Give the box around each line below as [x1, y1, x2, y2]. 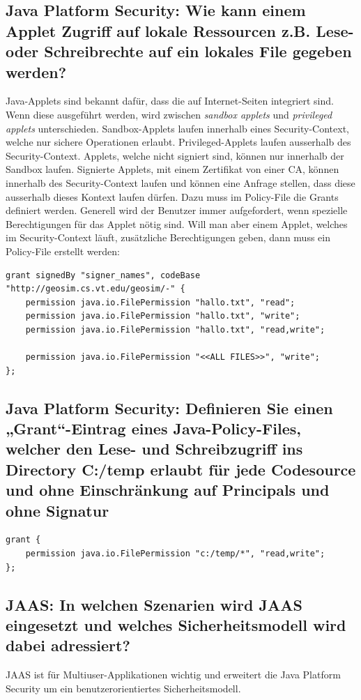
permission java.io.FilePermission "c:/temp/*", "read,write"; [25, 549, 325, 558]
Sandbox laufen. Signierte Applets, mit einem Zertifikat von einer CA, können [6, 162, 339, 176]
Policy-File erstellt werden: [6, 243, 120, 258]
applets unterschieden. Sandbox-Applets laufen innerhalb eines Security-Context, [6, 121, 349, 135]
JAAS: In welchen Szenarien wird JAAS [6, 593, 302, 615]
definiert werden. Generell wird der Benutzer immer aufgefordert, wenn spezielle [6, 203, 348, 218]
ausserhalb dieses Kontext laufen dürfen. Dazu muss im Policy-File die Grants [6, 189, 339, 204]
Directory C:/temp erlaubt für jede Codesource [6, 458, 356, 480]
